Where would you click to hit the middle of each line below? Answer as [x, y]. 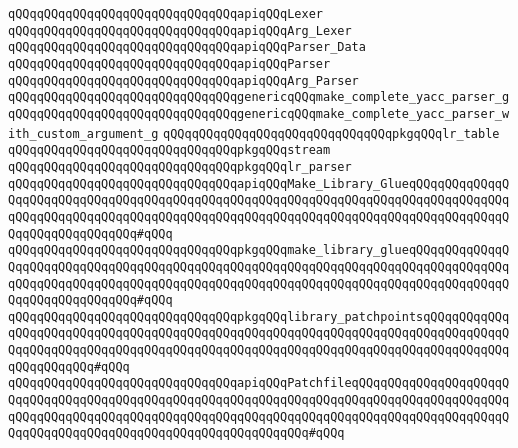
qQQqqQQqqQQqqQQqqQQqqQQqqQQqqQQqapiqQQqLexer [165, 14]
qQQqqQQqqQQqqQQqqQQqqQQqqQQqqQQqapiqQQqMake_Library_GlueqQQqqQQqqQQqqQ [259, 183]
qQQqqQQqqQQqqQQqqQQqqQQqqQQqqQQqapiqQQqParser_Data [187, 47]
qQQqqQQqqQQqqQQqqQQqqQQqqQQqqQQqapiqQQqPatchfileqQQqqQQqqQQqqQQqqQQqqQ [259, 383]
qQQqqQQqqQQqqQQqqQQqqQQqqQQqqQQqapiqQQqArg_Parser [183, 80]
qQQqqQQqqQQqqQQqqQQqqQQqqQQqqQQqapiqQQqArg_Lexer [180, 30]
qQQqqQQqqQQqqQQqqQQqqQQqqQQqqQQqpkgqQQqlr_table [331, 133]
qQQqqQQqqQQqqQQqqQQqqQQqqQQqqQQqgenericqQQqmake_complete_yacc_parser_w [259, 113]
